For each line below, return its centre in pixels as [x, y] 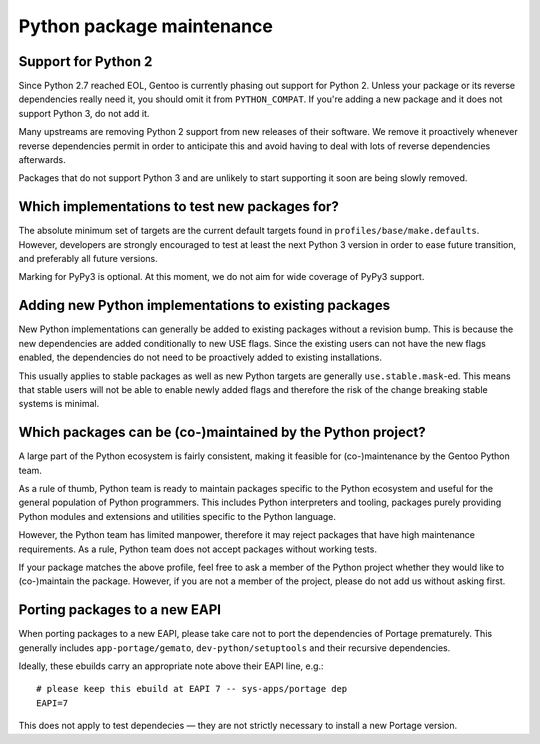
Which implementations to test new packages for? [178, 206]
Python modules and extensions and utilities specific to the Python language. [177, 516]
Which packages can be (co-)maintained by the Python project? [222, 432]
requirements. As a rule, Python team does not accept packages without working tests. [197, 549]
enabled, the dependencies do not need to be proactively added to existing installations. [200, 357]
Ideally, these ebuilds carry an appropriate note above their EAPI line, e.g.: [171, 666]
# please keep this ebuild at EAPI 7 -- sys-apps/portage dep [192, 689]
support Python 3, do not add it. [84, 113]
